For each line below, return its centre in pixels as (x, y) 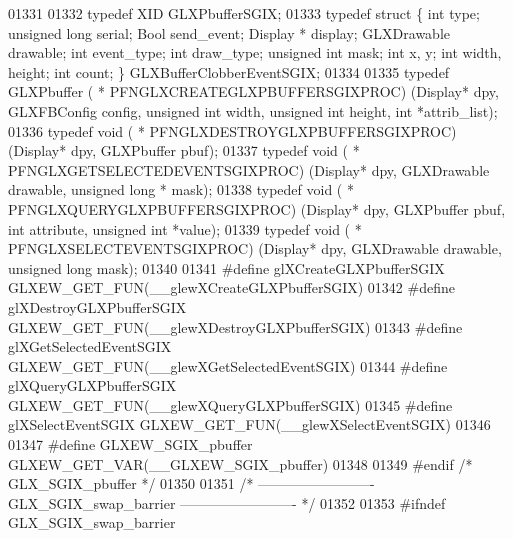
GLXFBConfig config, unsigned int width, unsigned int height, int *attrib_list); (253, 110)
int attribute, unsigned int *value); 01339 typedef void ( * (185, 228)
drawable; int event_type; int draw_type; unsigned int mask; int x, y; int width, (255, 52)
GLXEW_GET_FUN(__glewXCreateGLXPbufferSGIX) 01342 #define (231, 287)
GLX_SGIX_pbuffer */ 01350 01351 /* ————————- (191, 483)
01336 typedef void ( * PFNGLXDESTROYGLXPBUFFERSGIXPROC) (232, 130)
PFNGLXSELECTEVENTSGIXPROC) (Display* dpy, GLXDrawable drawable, (255, 248)
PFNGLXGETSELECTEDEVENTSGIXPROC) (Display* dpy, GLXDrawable (249, 169)
